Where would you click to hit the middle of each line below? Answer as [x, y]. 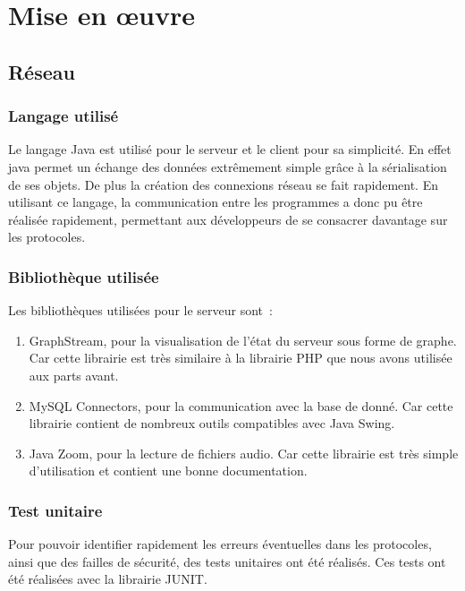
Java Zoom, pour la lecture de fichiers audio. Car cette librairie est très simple [244, 453]
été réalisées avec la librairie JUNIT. [108, 579]
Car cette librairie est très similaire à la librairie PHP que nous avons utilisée [241, 358]
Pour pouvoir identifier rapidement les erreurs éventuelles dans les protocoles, [220, 544]
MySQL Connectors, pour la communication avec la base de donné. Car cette [241, 405]
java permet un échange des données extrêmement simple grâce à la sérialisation [228, 166]
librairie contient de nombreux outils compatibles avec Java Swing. [212, 423]
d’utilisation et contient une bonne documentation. [168, 471]
